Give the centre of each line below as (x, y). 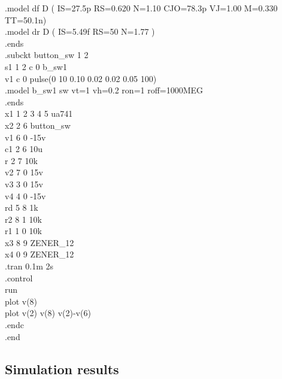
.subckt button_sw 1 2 (47, 55)
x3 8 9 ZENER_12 (40, 242)
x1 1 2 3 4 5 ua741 (39, 113)
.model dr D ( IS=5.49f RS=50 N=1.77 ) (80, 31)
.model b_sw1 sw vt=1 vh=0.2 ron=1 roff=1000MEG (104, 90)
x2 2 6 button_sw (38, 125)
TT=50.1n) (26, 19)
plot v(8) (21, 301)
